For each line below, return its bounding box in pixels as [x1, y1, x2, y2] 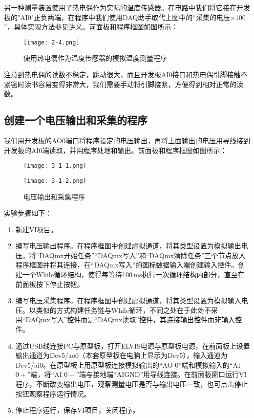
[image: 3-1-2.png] [23, 177, 86, 184]
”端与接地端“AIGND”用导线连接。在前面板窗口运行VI [76, 369, 247, 379]
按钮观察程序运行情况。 [15, 388, 91, 398]
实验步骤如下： [4, 208, 52, 218]
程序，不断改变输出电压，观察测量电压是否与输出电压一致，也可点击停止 [15, 379, 248, 389]
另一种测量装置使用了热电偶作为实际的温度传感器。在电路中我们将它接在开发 [4, 2, 250, 12]
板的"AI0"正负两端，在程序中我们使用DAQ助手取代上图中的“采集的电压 [4, 12, 230, 22]
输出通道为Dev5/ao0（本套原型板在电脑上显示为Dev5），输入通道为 [15, 350, 228, 360]
